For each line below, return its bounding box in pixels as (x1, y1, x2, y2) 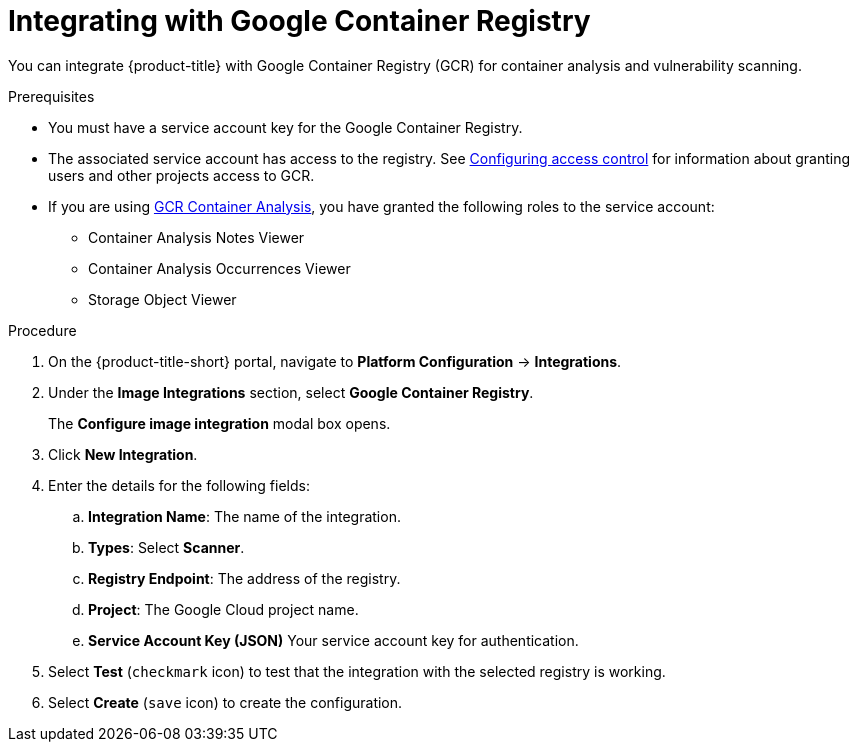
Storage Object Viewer (88, 290, 237, 308)
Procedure (8, 321, 77, 339)
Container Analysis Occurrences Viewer (88, 259, 351, 277)
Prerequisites (8, 87, 95, 105)
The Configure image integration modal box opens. (48, 414, 391, 432)
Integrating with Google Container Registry (8, 4, 591, 38)
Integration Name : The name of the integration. (88, 507, 401, 525)
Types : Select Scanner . (88, 538, 245, 556)
